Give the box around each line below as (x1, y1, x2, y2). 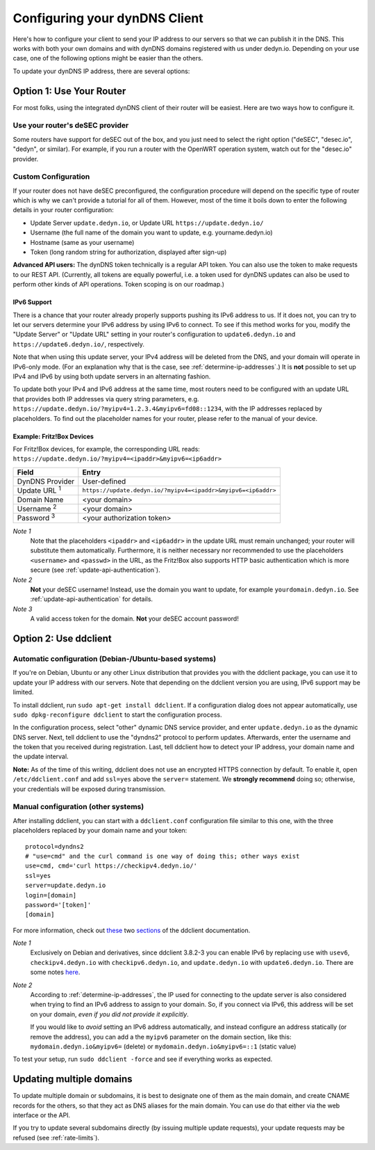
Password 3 (17, 512, 56, 523)
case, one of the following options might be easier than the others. (12, 54, 203, 63)
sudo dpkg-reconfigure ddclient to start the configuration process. (12, 710, 222, 719)
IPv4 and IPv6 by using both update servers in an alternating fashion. (12, 372, 211, 381)
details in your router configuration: (12, 206, 114, 214)
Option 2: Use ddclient (12, 632, 112, 644)
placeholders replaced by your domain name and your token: (12, 826, 187, 835)
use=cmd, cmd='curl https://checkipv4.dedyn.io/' (25, 862, 198, 870)
